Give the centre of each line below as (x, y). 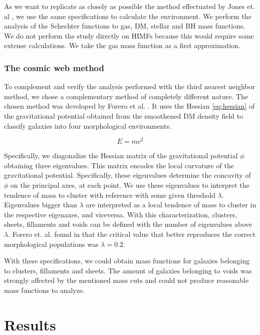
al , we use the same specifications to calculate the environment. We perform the (128, 16)
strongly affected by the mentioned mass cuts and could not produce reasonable (126, 280)
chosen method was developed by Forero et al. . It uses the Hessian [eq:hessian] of (129, 106)
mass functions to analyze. (45, 290)
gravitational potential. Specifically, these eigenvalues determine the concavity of (127, 175)
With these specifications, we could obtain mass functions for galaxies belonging (127, 261)
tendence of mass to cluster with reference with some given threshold (110, 195)
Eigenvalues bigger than (41, 205)
